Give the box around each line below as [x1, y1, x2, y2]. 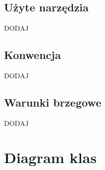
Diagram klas [4, 147, 97, 167]
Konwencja [4, 47, 61, 62]
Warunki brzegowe [4, 94, 102, 110]
